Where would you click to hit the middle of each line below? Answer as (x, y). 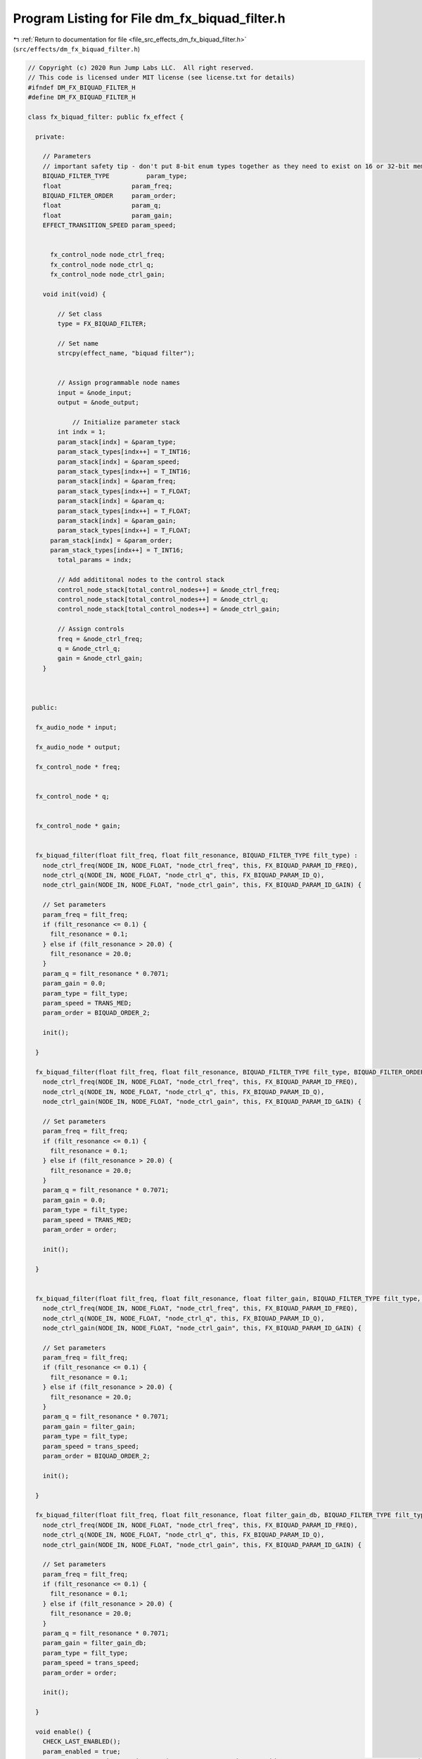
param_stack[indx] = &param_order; (111, 540)
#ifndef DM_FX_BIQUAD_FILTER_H (82, 87)
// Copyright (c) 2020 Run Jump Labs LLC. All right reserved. (141, 68)
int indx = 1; (82, 432)
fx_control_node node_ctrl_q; (102, 265)
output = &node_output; (98, 402)
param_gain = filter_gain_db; (95, 1643)
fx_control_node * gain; (78, 826)
